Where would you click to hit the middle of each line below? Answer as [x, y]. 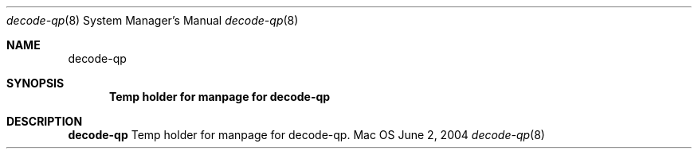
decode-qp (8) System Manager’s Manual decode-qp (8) [153, 20]
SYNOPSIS [35, 83]
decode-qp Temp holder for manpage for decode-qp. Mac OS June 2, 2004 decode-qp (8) [306, 135]
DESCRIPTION [45, 121]
